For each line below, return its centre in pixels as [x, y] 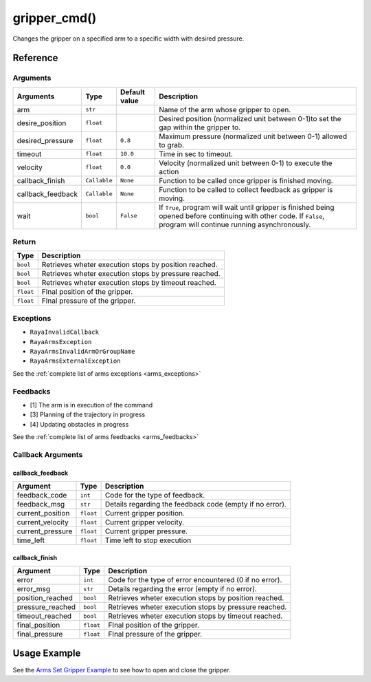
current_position [43, 513]
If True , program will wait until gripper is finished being [247, 207]
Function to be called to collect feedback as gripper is [246, 189]
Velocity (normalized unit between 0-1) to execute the [246, 163]
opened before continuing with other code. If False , [242, 215]
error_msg [34, 589]
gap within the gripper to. [200, 127]
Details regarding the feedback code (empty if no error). [195, 504]
